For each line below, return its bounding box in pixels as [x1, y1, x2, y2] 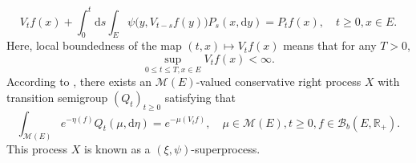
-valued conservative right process [196, 73, 361, 90]
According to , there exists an [6, 73, 152, 90]
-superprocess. [191, 141, 261, 157]
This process [6, 141, 68, 157]
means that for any [283, 37, 377, 54]
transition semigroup [6, 88, 108, 105]
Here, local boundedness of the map [6, 37, 182, 54]
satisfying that [164, 88, 236, 105]
